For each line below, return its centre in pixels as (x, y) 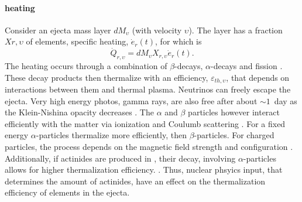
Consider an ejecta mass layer (58, 30)
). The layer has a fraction (236, 30)
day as (286, 100)
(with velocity (157, 30)
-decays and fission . (246, 66)
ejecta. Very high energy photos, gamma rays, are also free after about (131, 100)
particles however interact (234, 112)
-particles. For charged (234, 135)
